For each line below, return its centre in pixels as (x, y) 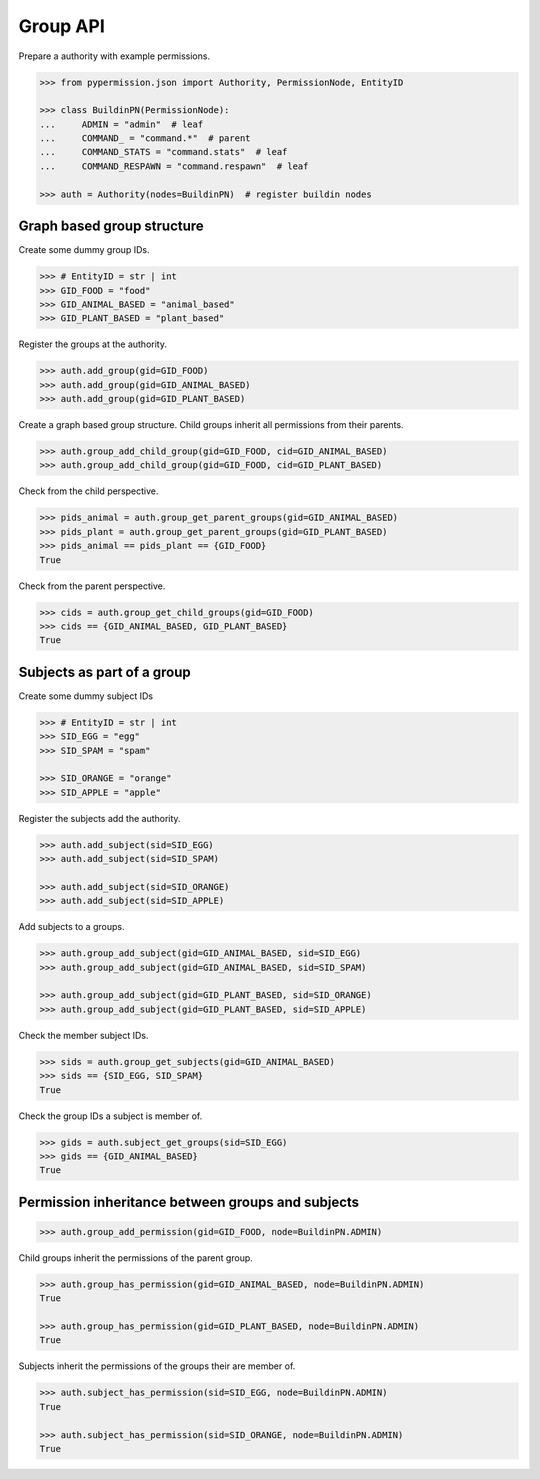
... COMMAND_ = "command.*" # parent (145, 138)
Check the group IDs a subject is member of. (110, 1116)
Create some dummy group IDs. (84, 250)
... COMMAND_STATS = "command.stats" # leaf (163, 152)
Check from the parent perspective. (92, 586)
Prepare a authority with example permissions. (114, 56)
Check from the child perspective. (88, 491)
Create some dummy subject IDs (86, 696)
